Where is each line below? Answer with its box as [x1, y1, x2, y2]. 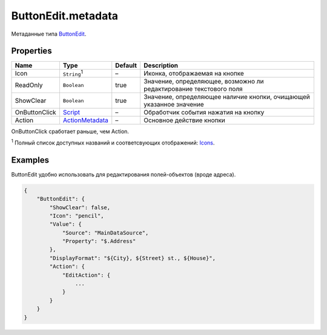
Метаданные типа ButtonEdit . [11, 30, 87, 37]
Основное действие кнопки [143, 116, 225, 125]
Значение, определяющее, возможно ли [143, 77, 264, 86]
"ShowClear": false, [49, 204, 111, 211]
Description [143, 61, 179, 70]
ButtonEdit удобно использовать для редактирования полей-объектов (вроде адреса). [11, 171, 236, 178]
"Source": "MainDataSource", [62, 229, 149, 236]
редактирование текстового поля [143, 85, 243, 93]
